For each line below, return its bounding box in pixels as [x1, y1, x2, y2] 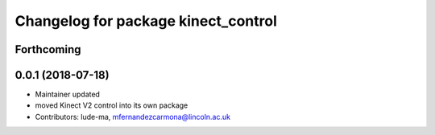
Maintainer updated [35, 89, 101, 100]
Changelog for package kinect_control [14, 12, 277, 30]
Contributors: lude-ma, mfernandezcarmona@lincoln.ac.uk [35, 112, 231, 121]
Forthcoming [14, 43, 81, 56]
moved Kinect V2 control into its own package [35, 100, 188, 110]
